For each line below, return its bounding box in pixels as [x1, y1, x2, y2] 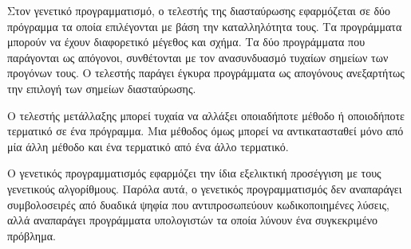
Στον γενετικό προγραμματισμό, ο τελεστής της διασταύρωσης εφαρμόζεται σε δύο [7, 2, 391, 18]
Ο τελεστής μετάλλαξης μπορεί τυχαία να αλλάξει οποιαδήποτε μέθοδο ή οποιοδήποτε [7, 107, 405, 123]
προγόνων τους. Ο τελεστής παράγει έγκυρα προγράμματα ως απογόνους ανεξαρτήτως [7, 64, 405, 81]
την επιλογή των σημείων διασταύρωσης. [7, 80, 196, 96]
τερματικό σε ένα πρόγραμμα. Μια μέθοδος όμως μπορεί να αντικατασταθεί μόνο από [7, 123, 404, 139]
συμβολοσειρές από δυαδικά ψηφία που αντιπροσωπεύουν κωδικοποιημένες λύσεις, [7, 196, 389, 212]
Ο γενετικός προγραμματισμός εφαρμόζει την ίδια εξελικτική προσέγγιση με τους [7, 165, 381, 181]
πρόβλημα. [7, 227, 56, 243]
